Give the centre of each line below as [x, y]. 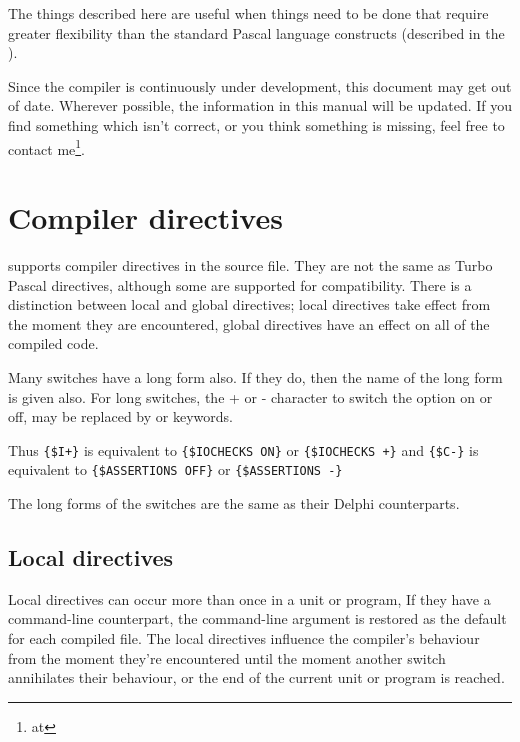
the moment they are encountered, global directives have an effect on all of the [249, 323]
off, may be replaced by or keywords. [120, 416]
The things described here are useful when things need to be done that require [248, 13]
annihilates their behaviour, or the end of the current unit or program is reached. [256, 677]
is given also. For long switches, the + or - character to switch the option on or [250, 396]
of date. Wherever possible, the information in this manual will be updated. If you [260, 105]
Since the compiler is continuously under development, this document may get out [260, 85]
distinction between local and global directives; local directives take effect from [249, 304]
